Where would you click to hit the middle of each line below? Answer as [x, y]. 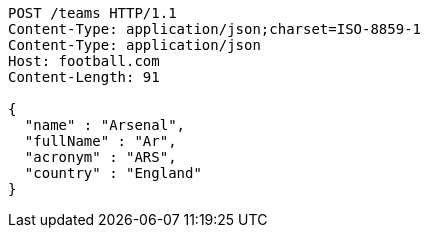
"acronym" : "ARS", [100, 157]
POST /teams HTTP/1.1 [92, 13]
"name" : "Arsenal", [105, 125]
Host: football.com [84, 61]
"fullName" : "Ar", [100, 141]
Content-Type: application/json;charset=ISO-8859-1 [215, 29]
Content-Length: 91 [84, 77]
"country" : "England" [113, 173]
